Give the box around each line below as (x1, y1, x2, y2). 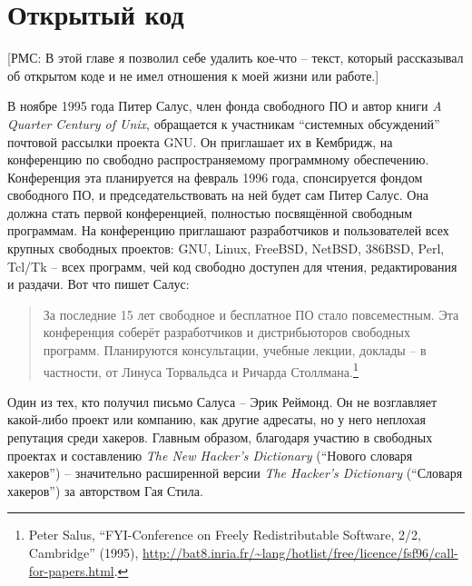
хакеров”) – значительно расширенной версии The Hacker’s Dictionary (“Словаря (7, 463, 463, 482)
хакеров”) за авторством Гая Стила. (7, 481, 203, 500)
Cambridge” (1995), (28, 543, 139, 562)
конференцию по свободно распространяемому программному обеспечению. (7, 150, 429, 169)
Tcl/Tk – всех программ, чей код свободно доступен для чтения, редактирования (7, 256, 457, 275)
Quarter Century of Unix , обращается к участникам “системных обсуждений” (7, 114, 440, 133)
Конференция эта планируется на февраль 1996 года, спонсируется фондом (7, 167, 423, 186)
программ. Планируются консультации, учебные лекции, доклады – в (43, 341, 427, 360)
